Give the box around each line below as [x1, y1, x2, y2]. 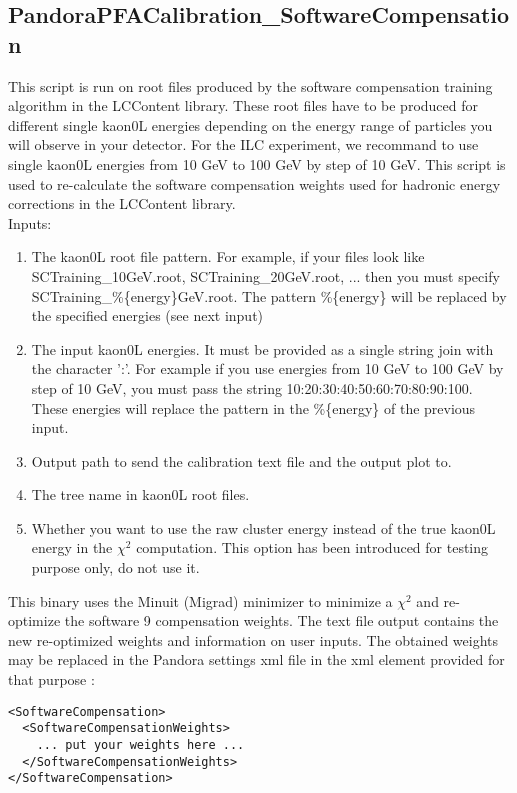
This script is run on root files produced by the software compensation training [8, 75, 493, 96]
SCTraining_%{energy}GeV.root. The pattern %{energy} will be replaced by [31, 285, 507, 306]
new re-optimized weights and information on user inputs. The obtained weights [8, 629, 499, 650]
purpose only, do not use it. [31, 557, 200, 578]
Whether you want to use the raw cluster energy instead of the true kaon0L [31, 517, 496, 538]
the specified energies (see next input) [31, 305, 264, 326]
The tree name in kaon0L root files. [31, 484, 250, 505]
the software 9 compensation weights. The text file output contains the [64, 610, 499, 631]
